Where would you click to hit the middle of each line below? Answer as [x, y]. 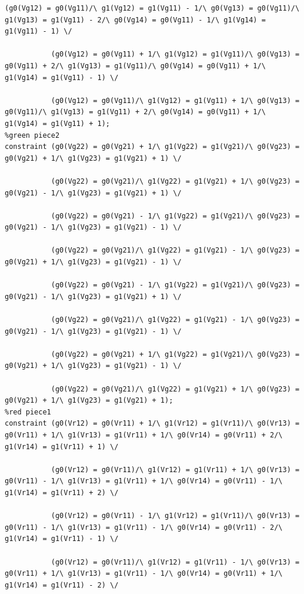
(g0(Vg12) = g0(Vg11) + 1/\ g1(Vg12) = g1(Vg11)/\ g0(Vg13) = [175, 54]
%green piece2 [32, 135]
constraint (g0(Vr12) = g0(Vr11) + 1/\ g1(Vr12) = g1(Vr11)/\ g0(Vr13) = [152, 424]
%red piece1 [28, 412]
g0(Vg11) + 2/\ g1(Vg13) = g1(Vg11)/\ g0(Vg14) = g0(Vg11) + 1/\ [135, 66]
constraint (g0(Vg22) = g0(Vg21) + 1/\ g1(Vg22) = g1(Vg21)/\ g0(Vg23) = [152, 147]
